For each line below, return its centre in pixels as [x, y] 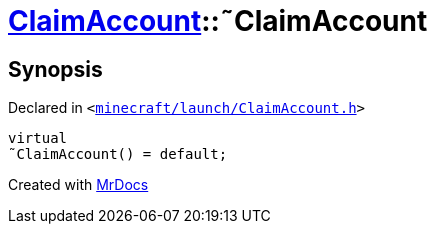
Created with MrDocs [78, 185]
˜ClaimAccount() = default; [118, 154]
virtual [38, 138]
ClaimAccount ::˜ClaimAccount [218, 21]
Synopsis [55, 69]
